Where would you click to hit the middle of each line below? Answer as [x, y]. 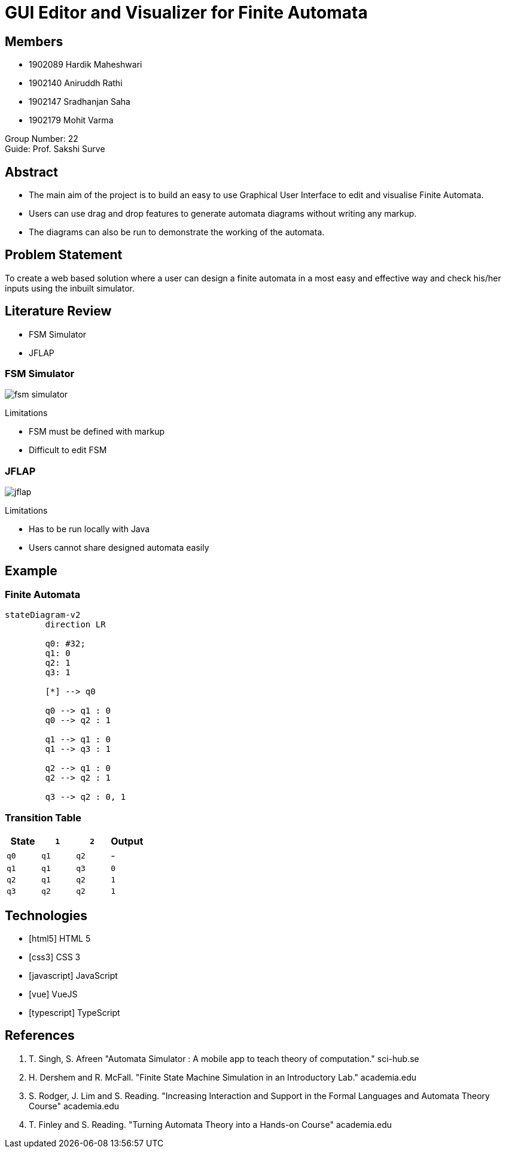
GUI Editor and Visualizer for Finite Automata [186, 13]
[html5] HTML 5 [60, 939]
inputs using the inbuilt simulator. [70, 288]
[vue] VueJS [53, 994]
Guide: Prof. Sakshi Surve [55, 149]
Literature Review [58, 311]
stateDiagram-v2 [43, 615]
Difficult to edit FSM [68, 450]
